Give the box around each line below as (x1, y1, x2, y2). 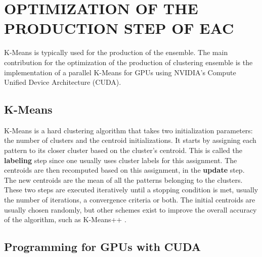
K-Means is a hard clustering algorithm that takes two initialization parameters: (4, 125, 253, 135)
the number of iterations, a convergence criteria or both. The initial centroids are (4, 194, 255, 205)
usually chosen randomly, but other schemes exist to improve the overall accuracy (4, 204, 257, 215)
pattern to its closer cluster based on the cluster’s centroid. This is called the (4, 145, 242, 156)
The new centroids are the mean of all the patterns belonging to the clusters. (4, 174, 243, 185)
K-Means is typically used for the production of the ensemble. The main (4, 47, 228, 58)
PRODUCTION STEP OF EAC (4, 18, 234, 38)
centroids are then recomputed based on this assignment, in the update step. (4, 165, 245, 175)
